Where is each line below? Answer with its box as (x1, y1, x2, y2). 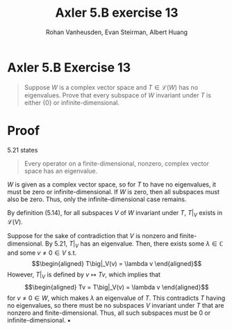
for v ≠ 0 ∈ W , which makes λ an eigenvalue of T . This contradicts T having (7, 294, 226, 302)
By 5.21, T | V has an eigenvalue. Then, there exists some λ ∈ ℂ (44, 239, 224, 250)
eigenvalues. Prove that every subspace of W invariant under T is (24, 91, 212, 99)
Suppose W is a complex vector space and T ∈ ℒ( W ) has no (24, 83, 199, 91)
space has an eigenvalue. (24, 166, 98, 175)
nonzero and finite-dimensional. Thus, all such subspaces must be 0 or (7, 308, 210, 317)
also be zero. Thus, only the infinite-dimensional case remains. (7, 195, 187, 203)
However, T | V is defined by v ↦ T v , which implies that (7, 270, 161, 281)
